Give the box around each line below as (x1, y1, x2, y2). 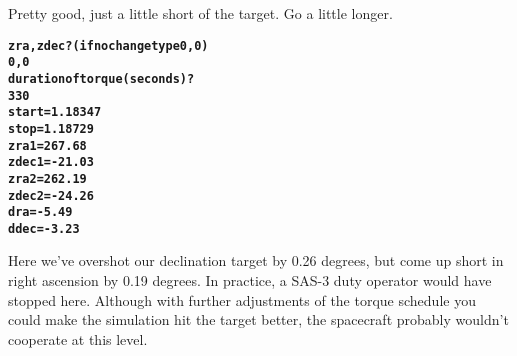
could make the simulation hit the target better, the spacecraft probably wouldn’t (8, 309, 509, 330)
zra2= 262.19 (8, 171, 87, 186)
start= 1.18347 (8, 105, 102, 120)
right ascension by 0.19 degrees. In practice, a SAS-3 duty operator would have (8, 270, 492, 291)
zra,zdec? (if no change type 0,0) (8, 38, 209, 53)
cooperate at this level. (8, 328, 148, 349)
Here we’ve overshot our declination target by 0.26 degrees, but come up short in (8, 250, 504, 271)
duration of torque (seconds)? (8, 71, 195, 86)
